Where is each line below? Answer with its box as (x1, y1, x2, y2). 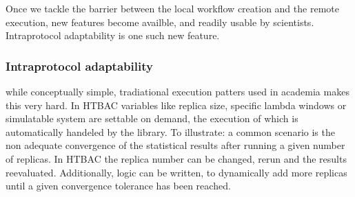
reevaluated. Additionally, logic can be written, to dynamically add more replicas (6, 165, 347, 179)
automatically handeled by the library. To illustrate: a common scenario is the (6, 124, 335, 139)
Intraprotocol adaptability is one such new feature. (6, 28, 220, 43)
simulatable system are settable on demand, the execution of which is (6, 111, 298, 126)
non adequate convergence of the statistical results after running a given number (6, 138, 345, 152)
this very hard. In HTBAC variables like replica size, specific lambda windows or (6, 97, 347, 112)
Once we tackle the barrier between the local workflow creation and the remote (6, 1, 339, 15)
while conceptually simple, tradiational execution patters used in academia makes (6, 84, 349, 98)
